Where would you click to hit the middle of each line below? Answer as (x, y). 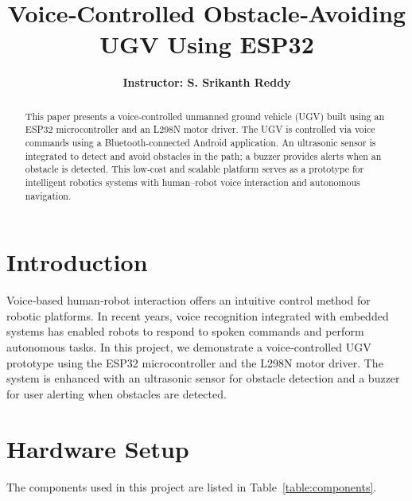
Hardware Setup (98, 448)
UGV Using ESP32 (207, 44)
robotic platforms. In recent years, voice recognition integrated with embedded (198, 315)
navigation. (48, 195)
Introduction (77, 262)
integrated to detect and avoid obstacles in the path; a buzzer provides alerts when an (203, 155)
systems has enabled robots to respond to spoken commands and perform (185, 331)
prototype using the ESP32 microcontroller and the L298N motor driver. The (195, 362)
